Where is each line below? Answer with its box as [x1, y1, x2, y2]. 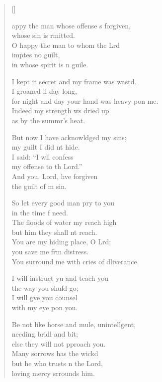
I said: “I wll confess [11, 151, 74, 162]
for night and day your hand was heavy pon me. [11, 95, 159, 106]
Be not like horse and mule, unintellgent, [11, 319, 136, 329]
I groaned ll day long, [11, 86, 77, 96]
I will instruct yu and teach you [11, 273, 108, 283]
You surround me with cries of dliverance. [11, 256, 139, 266]
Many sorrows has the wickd [11, 348, 98, 359]
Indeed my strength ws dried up [11, 105, 109, 116]
